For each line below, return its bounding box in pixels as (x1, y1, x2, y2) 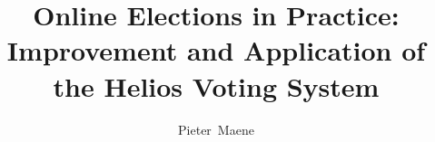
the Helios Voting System (53, 67, 380, 104)
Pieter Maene (178, 119, 254, 138)
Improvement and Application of (6, 32, 426, 69)
